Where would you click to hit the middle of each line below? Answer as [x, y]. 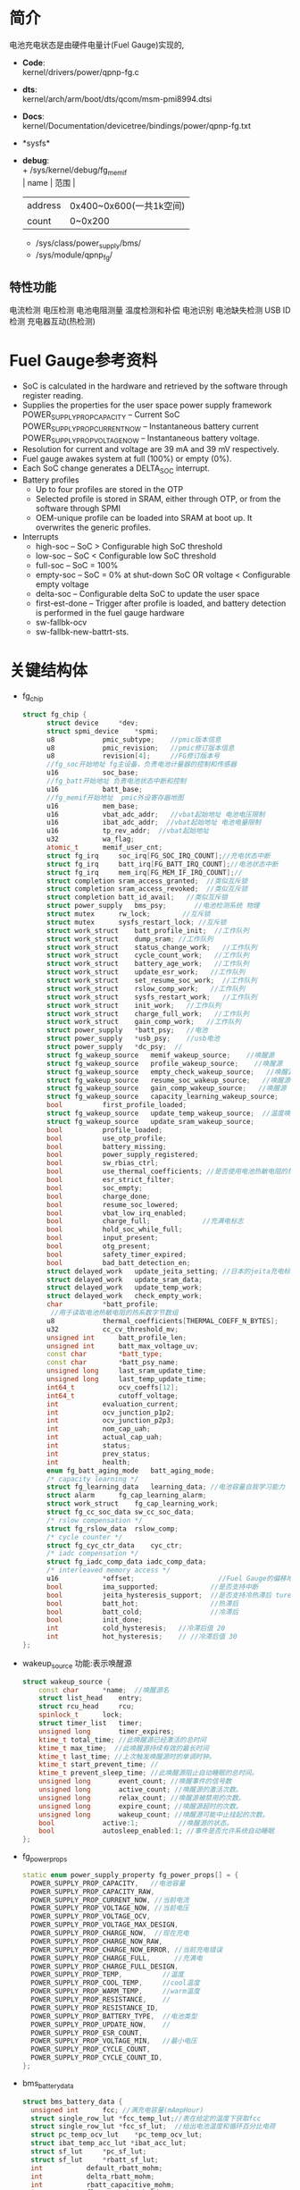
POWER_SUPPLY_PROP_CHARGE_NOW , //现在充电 [110, 1934]
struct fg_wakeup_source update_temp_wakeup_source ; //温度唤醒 [171, 1113]
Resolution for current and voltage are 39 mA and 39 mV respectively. [150, 449]
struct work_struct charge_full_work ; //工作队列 [148, 1014]
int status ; [88, 1446]
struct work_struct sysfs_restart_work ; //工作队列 [151, 997]
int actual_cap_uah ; [104, 1438]
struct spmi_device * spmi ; [102, 731]
